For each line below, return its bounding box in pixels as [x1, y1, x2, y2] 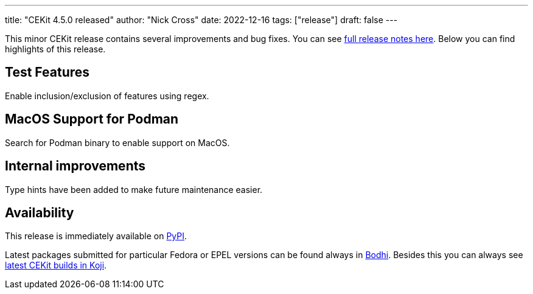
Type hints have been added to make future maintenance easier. [5, 184, 263, 195]
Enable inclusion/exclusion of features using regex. [5, 90, 209, 101]
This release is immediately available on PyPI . [5, 231, 187, 242]
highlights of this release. [5, 44, 106, 54]
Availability [5, 205, 74, 220]
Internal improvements [5, 158, 145, 174]
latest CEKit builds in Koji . [5, 260, 107, 271]
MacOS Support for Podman [5, 111, 179, 127]
